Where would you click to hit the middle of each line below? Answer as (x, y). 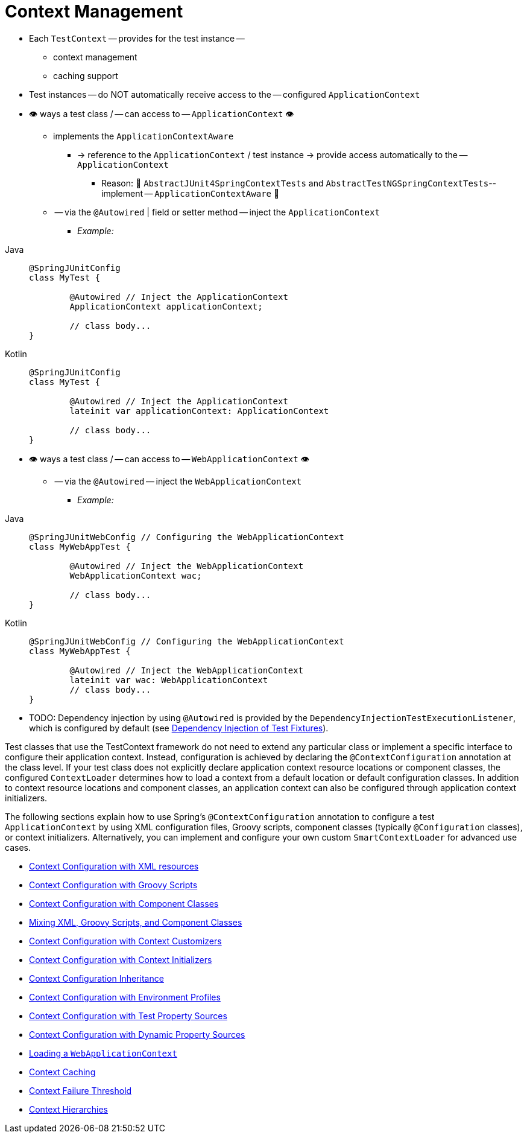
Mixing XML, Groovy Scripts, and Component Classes (136, 922)
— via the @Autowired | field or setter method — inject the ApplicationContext (217, 212)
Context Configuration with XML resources (114, 866)
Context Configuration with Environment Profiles (125, 997)
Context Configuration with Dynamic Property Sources (137, 1034)
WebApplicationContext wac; (136, 575)
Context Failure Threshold (80, 1090)
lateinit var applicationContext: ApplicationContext (199, 411)
